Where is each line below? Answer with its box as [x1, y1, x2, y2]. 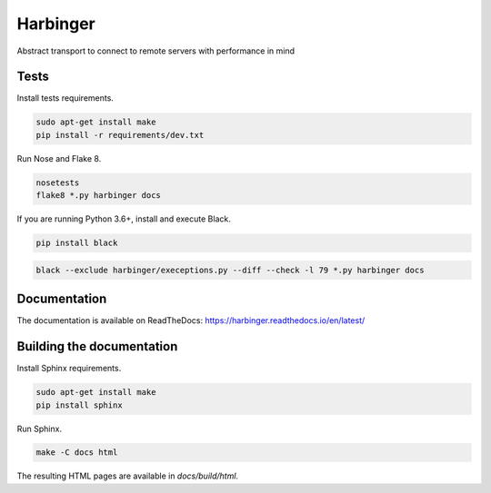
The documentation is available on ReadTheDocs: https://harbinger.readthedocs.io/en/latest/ [16, 315, 366, 326]
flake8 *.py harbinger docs [35, 191, 161, 201]
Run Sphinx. [16, 423, 63, 434]
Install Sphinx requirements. [16, 363, 122, 374]
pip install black [35, 238, 118, 249]
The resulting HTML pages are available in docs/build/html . [16, 470, 239, 481]
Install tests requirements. [16, 93, 114, 104]
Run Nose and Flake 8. [16, 153, 102, 163]
